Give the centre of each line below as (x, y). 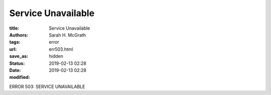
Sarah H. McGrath (67, 35)
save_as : (19, 56)
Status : (17, 63)
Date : (15, 70)
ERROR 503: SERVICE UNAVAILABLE (47, 86)
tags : (15, 42)
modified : (20, 77)
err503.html (61, 49)
